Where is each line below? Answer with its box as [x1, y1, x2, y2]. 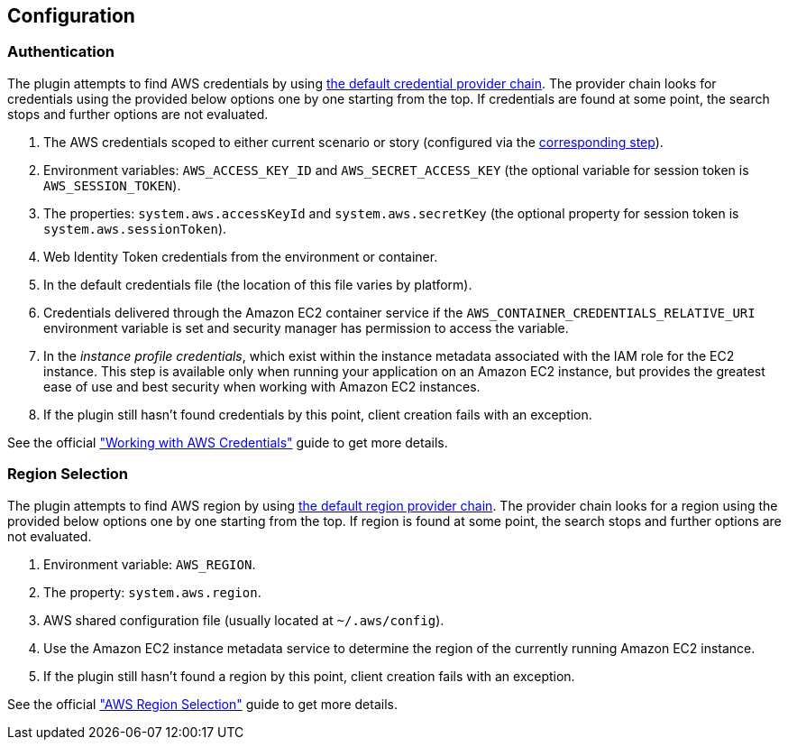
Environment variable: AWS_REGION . [43, 556, 256, 572]
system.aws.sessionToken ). [43, 220, 227, 236]
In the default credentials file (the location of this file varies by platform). [43, 276, 472, 292]
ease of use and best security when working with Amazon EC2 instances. [43, 378, 481, 394]
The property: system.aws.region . [43, 584, 261, 600]
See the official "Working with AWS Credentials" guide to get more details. [7, 434, 448, 450]
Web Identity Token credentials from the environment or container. [43, 248, 438, 264]
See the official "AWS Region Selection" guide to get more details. [7, 696, 398, 712]
